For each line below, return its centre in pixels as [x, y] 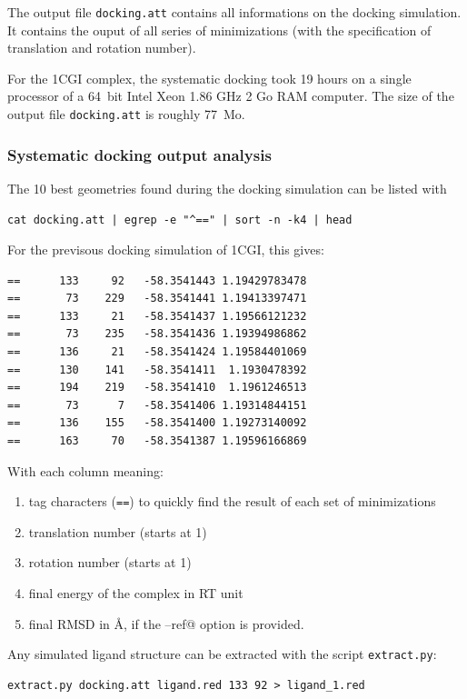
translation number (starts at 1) [118, 531]
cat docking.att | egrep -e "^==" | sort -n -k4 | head [180, 220]
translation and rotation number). [102, 48]
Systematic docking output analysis [139, 154]
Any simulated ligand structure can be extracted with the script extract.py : [222, 654]
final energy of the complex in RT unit [136, 593]
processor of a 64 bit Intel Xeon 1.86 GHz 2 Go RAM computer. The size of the [231, 96]
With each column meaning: [85, 470]
